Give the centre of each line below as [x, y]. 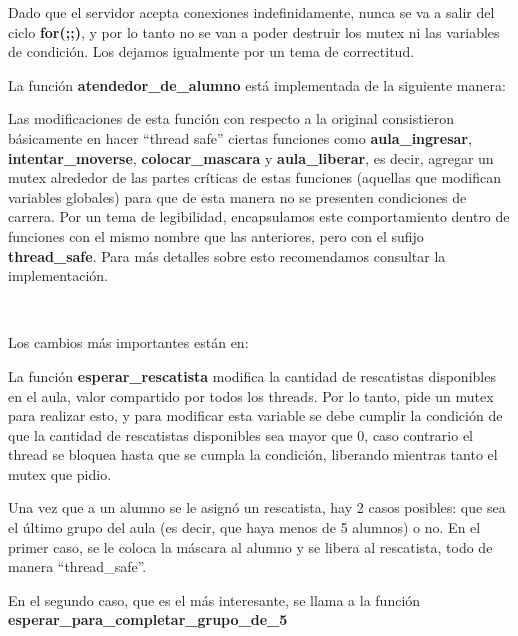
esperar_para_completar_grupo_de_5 [148, 619]
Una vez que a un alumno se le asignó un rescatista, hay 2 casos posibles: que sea [257, 507]
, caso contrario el [418, 434]
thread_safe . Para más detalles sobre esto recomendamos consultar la [227, 255]
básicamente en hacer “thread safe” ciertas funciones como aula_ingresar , [240, 137]
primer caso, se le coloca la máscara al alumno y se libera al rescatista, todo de [250, 546]
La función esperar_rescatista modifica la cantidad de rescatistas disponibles [252, 375]
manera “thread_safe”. [77, 566]
